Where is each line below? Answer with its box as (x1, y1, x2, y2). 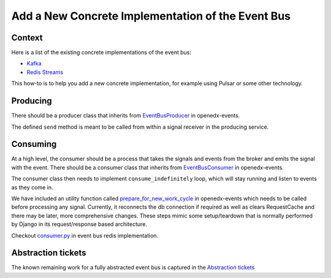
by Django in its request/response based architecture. (11, 220, 147, 228)
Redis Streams (26, 68, 64, 76)
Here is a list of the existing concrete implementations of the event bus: (11, 49, 191, 56)
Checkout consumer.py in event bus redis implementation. (11, 231, 159, 239)
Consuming (11, 139, 57, 149)
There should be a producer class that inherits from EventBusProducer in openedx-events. (11, 112, 240, 119)
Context (11, 32, 43, 43)
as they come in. (11, 184, 53, 191)
